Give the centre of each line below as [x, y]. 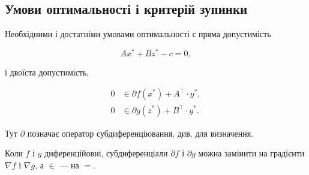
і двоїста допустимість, [47, 72]
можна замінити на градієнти [251, 153]
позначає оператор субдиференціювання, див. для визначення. [140, 133]
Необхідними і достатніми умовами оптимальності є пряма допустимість [138, 34]
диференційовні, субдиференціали [106, 153]
